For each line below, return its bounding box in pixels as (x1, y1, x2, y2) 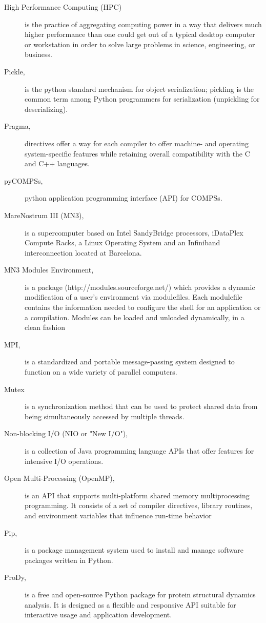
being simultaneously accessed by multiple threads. (25, 411, 185, 421)
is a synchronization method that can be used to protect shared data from (25, 401, 258, 412)
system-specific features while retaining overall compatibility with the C (25, 148, 250, 159)
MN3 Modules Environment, (4, 264, 94, 275)
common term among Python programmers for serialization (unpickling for (25, 93, 260, 104)
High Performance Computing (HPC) (4, 2, 122, 12)
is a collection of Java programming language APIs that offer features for (25, 445, 254, 456)
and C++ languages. (25, 158, 90, 169)
